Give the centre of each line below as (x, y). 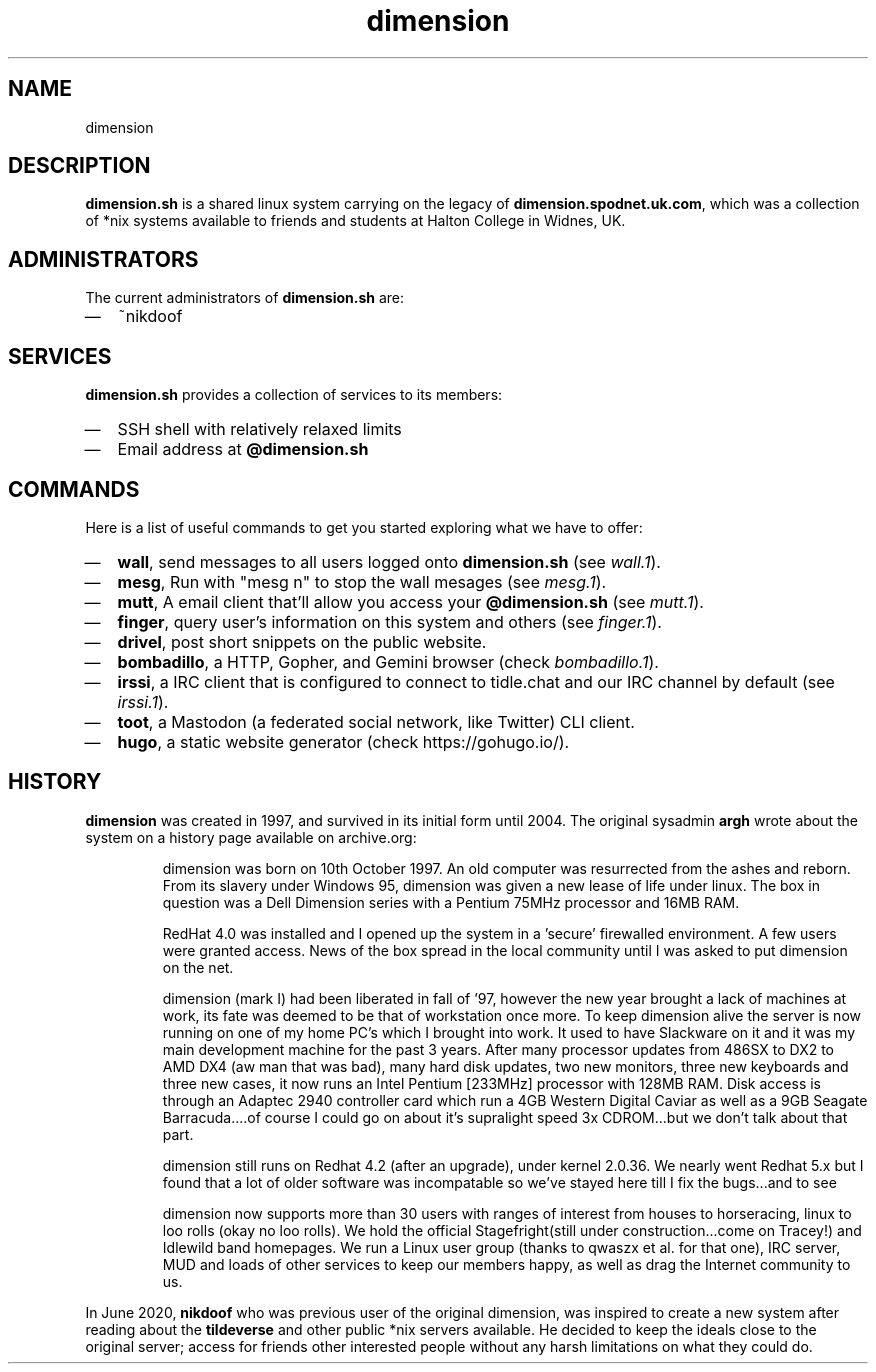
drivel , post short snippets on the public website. (302, 641)
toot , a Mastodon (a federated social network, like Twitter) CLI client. (376, 721)
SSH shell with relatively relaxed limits (259, 429)
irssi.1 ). (143, 701)
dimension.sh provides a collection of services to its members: (294, 395)
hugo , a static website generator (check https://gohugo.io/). (343, 741)
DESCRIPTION (79, 166)
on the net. (198, 967)
